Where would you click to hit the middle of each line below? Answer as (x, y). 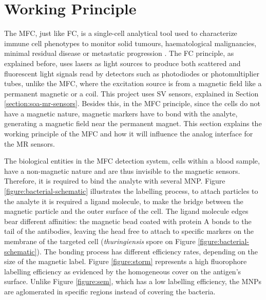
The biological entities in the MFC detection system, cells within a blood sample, (132, 161)
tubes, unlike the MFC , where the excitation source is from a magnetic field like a (133, 83)
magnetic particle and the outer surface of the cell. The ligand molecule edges (126, 211)
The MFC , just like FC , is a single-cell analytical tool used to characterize (121, 33)
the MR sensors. (30, 143)
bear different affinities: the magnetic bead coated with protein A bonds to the (128, 221)
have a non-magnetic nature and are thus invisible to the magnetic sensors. (122, 171)
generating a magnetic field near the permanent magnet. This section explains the (133, 123)
